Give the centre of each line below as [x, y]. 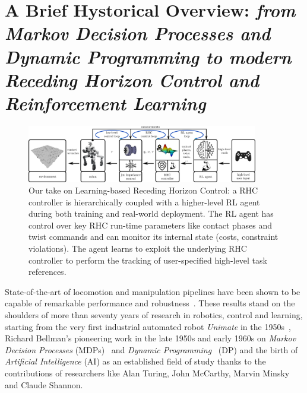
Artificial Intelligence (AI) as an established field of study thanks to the [135, 361]
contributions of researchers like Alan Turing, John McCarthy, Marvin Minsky [147, 373]
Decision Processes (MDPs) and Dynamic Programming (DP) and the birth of [151, 349]
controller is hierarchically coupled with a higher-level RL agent [144, 202]
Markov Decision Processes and [138, 33]
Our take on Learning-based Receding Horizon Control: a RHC [143, 190]
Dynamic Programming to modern [148, 56]
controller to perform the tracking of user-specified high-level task [148, 260]
